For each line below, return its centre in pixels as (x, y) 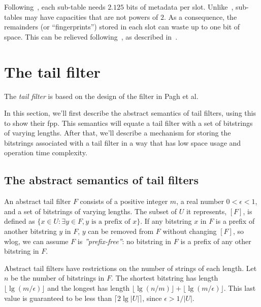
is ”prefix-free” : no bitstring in (124, 241)
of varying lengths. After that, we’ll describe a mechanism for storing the (118, 133)
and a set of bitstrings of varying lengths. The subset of (91, 211)
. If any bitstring (166, 221)
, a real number (200, 201)
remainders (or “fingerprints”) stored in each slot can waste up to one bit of (122, 27)
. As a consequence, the (200, 16)
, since (152, 298)
